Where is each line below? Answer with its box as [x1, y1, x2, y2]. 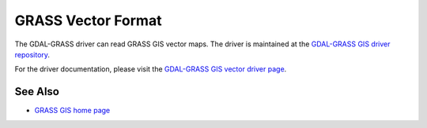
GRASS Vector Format [14, 12, 162, 29]
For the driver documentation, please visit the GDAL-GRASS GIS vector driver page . [14, 64, 287, 74]
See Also [14, 85, 59, 98]
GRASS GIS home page [34, 106, 111, 115]
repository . [14, 49, 51, 59]
